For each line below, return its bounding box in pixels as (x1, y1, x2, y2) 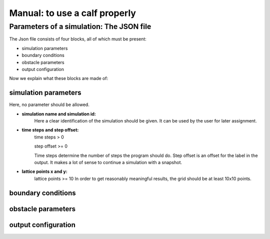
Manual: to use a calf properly (9, 7, 136, 18)
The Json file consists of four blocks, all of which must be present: (9, 36, 147, 42)
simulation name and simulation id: (21, 110, 96, 117)
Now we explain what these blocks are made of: (9, 75, 108, 81)
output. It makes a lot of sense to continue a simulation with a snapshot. (34, 159, 182, 165)
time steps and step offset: (21, 127, 79, 133)
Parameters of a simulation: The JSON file (9, 22, 151, 31)
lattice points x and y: (21, 168, 67, 174)
